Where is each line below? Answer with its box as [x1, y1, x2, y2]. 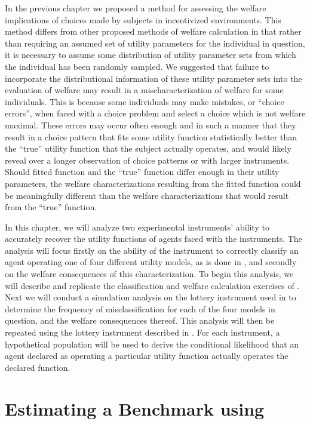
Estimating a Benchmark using [5, 396, 265, 420]
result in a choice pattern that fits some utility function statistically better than [5, 130, 297, 143]
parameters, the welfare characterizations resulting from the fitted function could [5, 177, 301, 189]
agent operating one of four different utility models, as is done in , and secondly [5, 256, 297, 268]
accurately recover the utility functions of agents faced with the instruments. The [5, 232, 302, 245]
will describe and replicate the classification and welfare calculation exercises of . [5, 279, 300, 291]
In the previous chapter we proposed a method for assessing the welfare [5, 2, 266, 14]
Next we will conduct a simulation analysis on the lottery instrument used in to [5, 291, 296, 303]
